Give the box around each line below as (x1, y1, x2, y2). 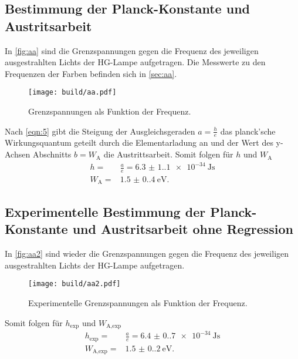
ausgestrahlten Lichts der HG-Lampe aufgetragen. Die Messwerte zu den (5, 56, 266, 68)
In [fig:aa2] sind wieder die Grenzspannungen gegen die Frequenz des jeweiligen (5, 247, 289, 260)
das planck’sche (220, 125, 276, 137)
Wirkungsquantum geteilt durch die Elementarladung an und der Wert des (5, 136, 273, 149)
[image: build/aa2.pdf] (28, 280, 121, 288)
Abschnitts (32, 148, 72, 160)
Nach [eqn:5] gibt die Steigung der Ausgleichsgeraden (5, 125, 195, 137)
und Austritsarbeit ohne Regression (72, 220, 293, 238)
